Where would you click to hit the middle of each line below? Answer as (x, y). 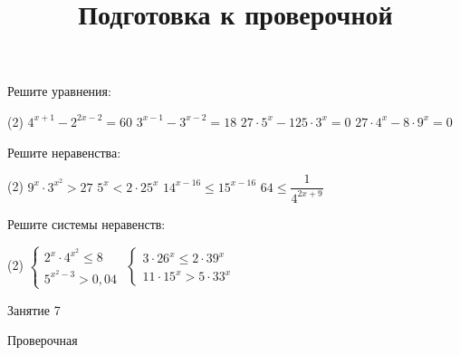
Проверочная (43, 340)
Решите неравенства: (64, 152)
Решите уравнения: (59, 91)
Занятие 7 (34, 309)
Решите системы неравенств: (86, 223)
